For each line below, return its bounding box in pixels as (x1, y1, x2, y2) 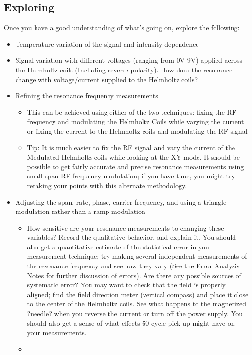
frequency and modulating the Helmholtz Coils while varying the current (27, 116, 244, 126)
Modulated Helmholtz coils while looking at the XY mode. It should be (27, 152, 240, 162)
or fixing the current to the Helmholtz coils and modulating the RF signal (27, 125, 248, 136)
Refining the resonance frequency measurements (15, 90, 158, 101)
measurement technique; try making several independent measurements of (27, 251, 247, 261)
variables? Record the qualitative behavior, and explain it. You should (27, 232, 236, 242)
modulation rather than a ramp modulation (15, 206, 145, 216)
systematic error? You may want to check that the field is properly (27, 280, 226, 290)
